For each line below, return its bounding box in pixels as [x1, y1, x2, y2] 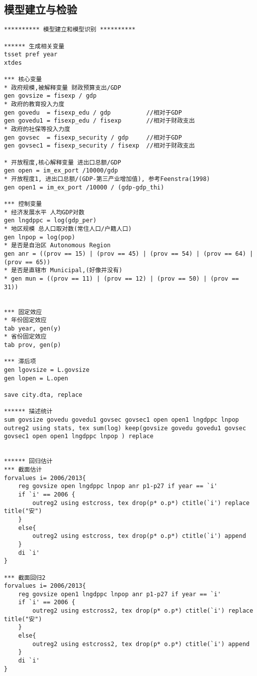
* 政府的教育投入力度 [4, 101, 65, 108]
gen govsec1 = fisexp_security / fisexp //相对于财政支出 [4, 142, 195, 150]
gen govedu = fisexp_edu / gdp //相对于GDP [4, 109, 182, 116]
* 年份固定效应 [4, 317, 47, 324]
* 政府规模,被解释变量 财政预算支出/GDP [4, 84, 121, 91]
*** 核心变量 [4, 76, 42, 83]
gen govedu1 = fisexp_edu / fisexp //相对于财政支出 [4, 117, 195, 125]
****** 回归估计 [4, 458, 53, 465]
